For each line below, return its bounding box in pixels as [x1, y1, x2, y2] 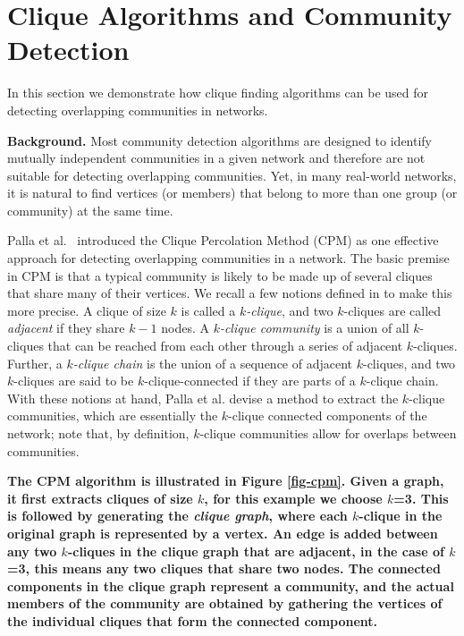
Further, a [7, 353, 63, 372]
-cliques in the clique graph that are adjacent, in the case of [67, 541, 444, 560]
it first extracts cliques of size [7, 488, 193, 507]
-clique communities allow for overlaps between [199, 424, 457, 442]
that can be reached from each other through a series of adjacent [47, 336, 403, 355]
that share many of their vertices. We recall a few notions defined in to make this [7, 284, 452, 302]
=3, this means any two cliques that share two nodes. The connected [7, 559, 441, 578]
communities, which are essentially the [7, 406, 218, 425]
